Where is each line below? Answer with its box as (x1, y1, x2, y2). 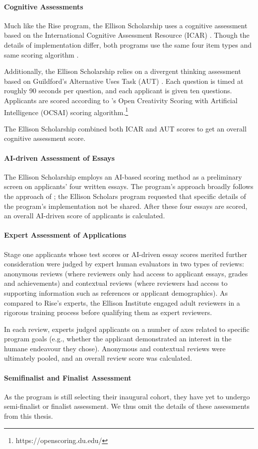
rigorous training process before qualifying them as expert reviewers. (4, 307, 212, 318)
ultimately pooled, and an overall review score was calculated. (4, 353, 193, 363)
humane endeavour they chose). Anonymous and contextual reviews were (4, 343, 226, 353)
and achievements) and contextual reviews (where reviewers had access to (4, 278, 228, 288)
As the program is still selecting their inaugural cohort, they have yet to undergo (4, 391, 250, 401)
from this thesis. (4, 411, 53, 421)
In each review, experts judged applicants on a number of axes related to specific (4, 323, 250, 334)
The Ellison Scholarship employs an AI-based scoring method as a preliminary (4, 171, 242, 182)
